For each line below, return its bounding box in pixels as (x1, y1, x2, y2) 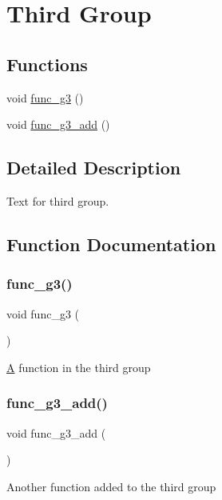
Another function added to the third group (6, 478, 216, 494)
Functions (6, 51, 88, 76)
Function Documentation (6, 231, 216, 256)
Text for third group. (6, 192, 109, 209)
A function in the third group (6, 358, 151, 375)
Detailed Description (6, 155, 181, 180)
